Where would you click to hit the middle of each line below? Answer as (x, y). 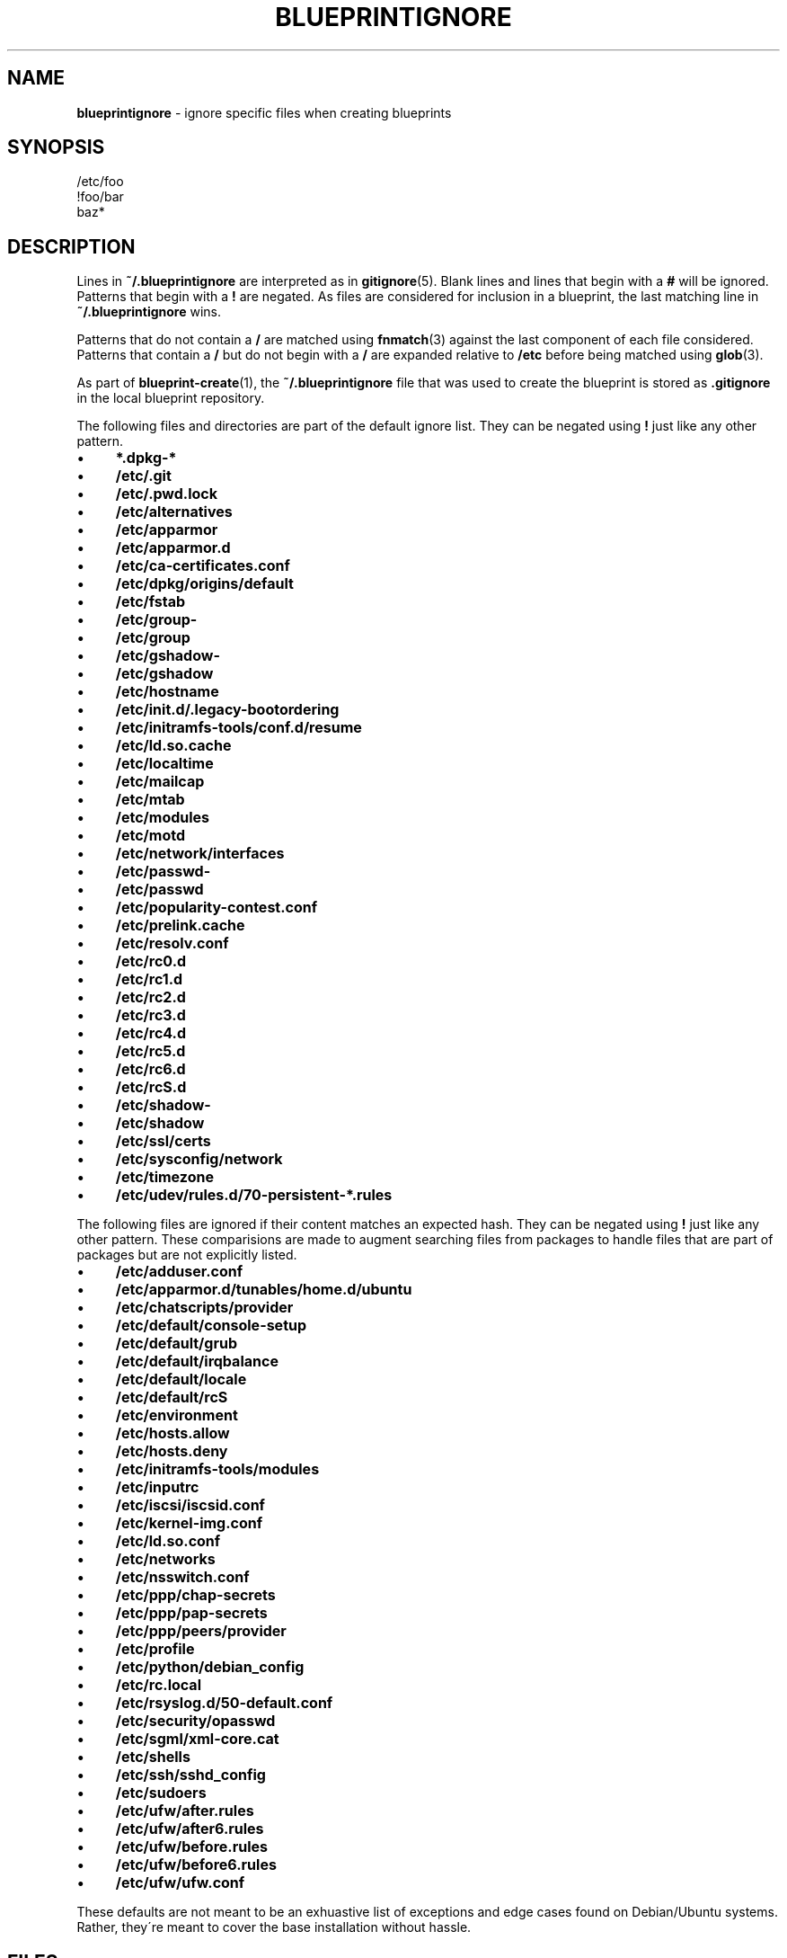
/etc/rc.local (158, 1685)
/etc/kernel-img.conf (189, 1523)
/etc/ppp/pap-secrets (191, 1613)
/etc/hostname (167, 692)
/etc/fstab (150, 602)
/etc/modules (163, 818)
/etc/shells (153, 1757)
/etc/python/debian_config (210, 1667)
